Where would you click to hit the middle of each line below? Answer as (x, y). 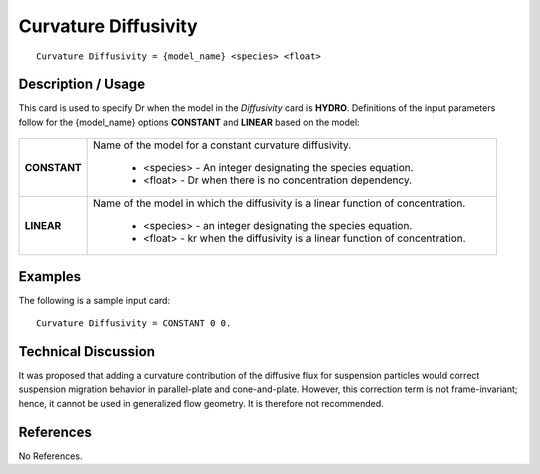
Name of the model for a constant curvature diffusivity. (222, 145)
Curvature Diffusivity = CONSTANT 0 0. (134, 323)
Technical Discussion (86, 351)
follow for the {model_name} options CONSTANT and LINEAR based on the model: (189, 122)
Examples (50, 276)
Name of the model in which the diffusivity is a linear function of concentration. (279, 203)
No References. (50, 456)
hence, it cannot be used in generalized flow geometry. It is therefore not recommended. (201, 403)
